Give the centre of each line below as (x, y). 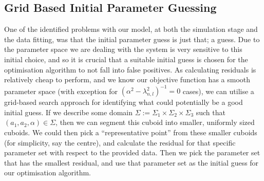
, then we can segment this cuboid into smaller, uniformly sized (155, 122)
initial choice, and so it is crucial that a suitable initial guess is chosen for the (126, 59)
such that (211, 112)
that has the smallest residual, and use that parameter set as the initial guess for (131, 162)
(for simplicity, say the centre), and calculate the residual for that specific (120, 142)
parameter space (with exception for (61, 91)
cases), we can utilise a (218, 91)
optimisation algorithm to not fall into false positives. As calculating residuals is (130, 69)
